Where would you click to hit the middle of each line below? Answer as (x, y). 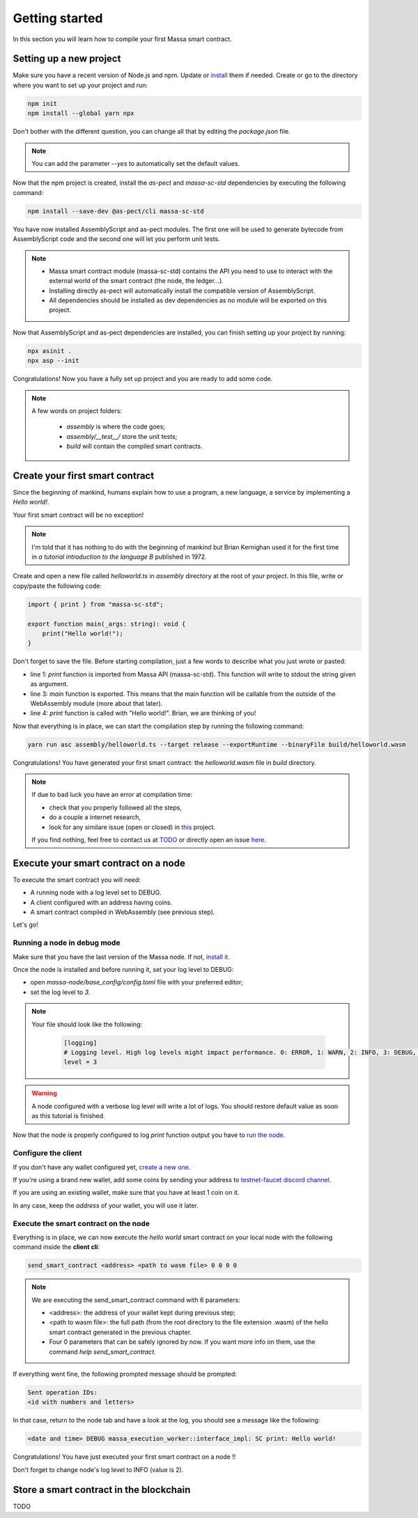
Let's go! (25, 925)
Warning (44, 1093)
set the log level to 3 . (60, 992)
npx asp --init (53, 361)
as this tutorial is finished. (68, 1116)
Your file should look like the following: (87, 1024)
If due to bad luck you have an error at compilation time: (112, 795)
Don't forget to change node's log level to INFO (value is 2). (98, 1469)
